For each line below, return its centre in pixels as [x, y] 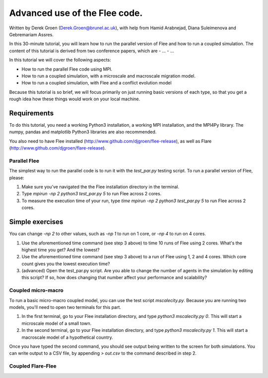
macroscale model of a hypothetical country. [67, 337]
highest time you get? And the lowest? [61, 250]
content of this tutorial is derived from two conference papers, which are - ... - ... [92, 51]
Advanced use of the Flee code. [76, 13]
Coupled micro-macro [36, 291]
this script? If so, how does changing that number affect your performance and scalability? [114, 278]
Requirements [32, 113]
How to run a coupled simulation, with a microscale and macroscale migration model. [108, 76]
